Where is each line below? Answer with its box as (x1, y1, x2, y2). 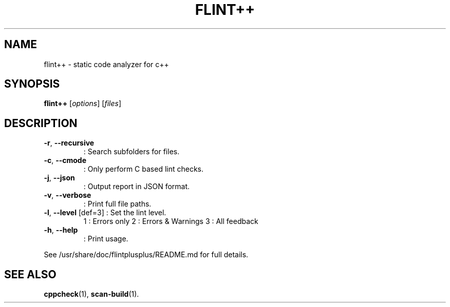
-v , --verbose (44, 191, 91, 200)
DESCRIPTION (4, 116, 78, 130)
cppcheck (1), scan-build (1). (44, 290, 139, 299)
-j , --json (44, 173, 75, 182)
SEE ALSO (4, 268, 57, 281)
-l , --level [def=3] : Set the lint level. (44, 208, 166, 217)
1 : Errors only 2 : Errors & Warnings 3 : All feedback (83, 217, 258, 226)
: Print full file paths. (83, 199, 152, 209)
